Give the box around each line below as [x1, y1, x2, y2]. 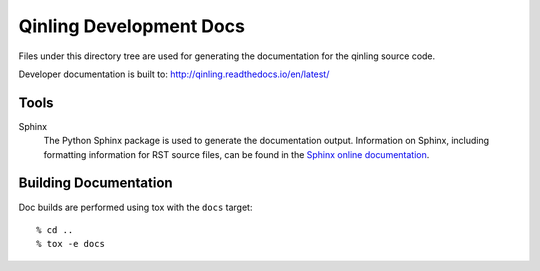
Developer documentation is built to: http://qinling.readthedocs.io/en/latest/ [18, 68, 330, 80]
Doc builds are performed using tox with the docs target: [18, 201, 253, 213]
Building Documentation [18, 175, 174, 192]
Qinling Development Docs [18, 15, 245, 37]
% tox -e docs [36, 238, 105, 250]
